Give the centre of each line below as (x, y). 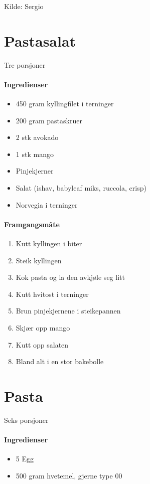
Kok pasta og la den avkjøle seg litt (70, 277)
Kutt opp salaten (42, 344)
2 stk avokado (37, 137)
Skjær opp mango (43, 328)
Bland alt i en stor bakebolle (60, 361)
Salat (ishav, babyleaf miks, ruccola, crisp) (81, 188)
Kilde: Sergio (24, 6)
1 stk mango (35, 154)
